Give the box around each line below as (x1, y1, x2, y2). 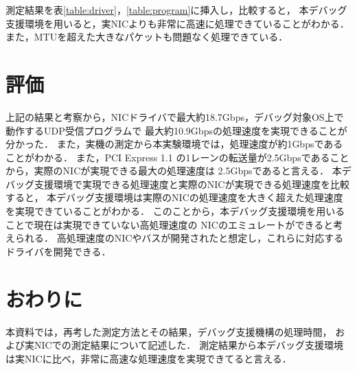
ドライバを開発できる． (5, 244, 111, 258)
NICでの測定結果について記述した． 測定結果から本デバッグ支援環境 (34, 338, 343, 352)
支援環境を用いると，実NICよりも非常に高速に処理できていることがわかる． (5, 16, 349, 30)
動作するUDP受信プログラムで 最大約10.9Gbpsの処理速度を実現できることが (5, 123, 347, 137)
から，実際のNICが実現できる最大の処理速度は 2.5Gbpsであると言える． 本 (5, 163, 342, 178)
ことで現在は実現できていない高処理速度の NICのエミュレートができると (5, 217, 334, 231)
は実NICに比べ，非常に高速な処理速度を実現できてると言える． (5, 351, 292, 365)
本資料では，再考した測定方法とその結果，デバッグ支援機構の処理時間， (5, 324, 332, 338)
